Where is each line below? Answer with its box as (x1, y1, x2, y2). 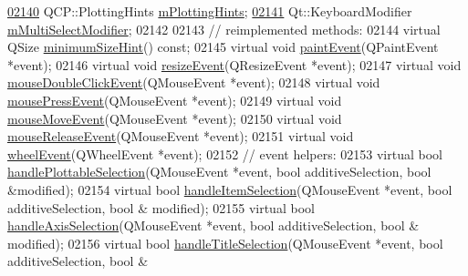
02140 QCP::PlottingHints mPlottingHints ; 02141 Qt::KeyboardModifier (7, 2, 412, 20)
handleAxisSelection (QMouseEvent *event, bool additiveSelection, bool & (7, 216, 420, 235)
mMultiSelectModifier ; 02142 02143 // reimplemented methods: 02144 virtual (7, 19, 441, 38)
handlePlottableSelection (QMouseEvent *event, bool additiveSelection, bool (7, 162, 432, 181)
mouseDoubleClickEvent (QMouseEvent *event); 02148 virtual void (7, 73, 380, 92)
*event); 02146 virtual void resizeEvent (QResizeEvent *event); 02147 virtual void (7, 55, 462, 74)
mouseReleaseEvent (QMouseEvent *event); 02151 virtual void (7, 127, 354, 146)
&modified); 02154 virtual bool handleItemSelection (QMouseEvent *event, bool (7, 179, 452, 199)
